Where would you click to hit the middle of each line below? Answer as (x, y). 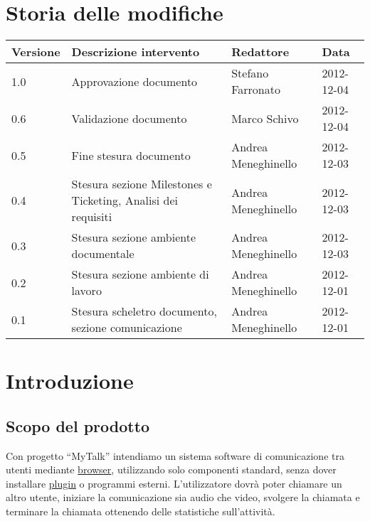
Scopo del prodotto (78, 425)
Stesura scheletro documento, (144, 311)
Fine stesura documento (131, 155)
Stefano (250, 73)
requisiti (92, 217)
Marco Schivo (265, 118)
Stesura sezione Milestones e (142, 184)
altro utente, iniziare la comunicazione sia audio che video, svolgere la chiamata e (183, 497)
